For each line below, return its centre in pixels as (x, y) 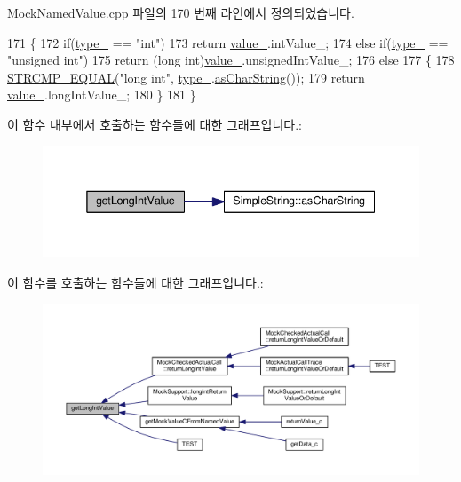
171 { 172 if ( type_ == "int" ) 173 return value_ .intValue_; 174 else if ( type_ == (228, 42)
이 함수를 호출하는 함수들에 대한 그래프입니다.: (135, 282)
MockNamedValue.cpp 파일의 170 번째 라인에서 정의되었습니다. (181, 12)
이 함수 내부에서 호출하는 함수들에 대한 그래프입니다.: (155, 124)
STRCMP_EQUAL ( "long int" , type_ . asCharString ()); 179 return (186, 77)
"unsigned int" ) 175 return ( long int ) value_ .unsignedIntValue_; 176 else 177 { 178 (231, 60)
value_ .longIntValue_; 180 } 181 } (102, 95)
